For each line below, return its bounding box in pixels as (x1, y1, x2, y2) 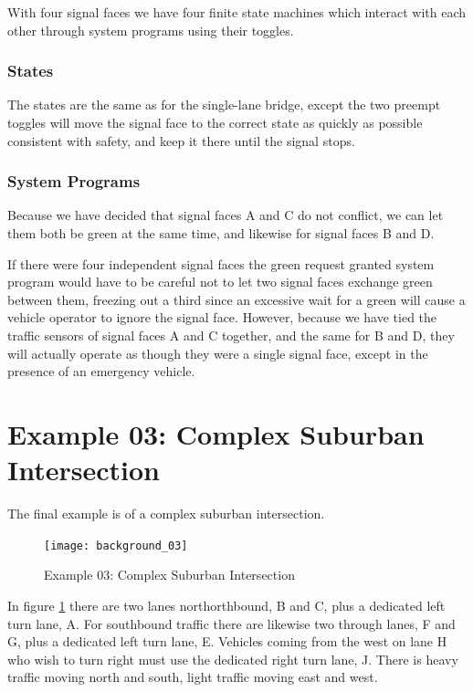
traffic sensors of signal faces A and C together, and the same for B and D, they (7, 325, 455, 344)
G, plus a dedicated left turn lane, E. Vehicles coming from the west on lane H (7, 632, 447, 651)
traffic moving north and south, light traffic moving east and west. (7, 667, 378, 687)
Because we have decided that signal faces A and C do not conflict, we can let (7, 205, 444, 225)
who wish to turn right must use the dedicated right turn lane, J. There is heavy (7, 649, 458, 668)
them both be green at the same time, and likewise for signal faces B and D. (7, 224, 435, 242)
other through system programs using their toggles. (7, 20, 294, 39)
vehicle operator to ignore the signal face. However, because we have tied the (7, 308, 437, 327)
